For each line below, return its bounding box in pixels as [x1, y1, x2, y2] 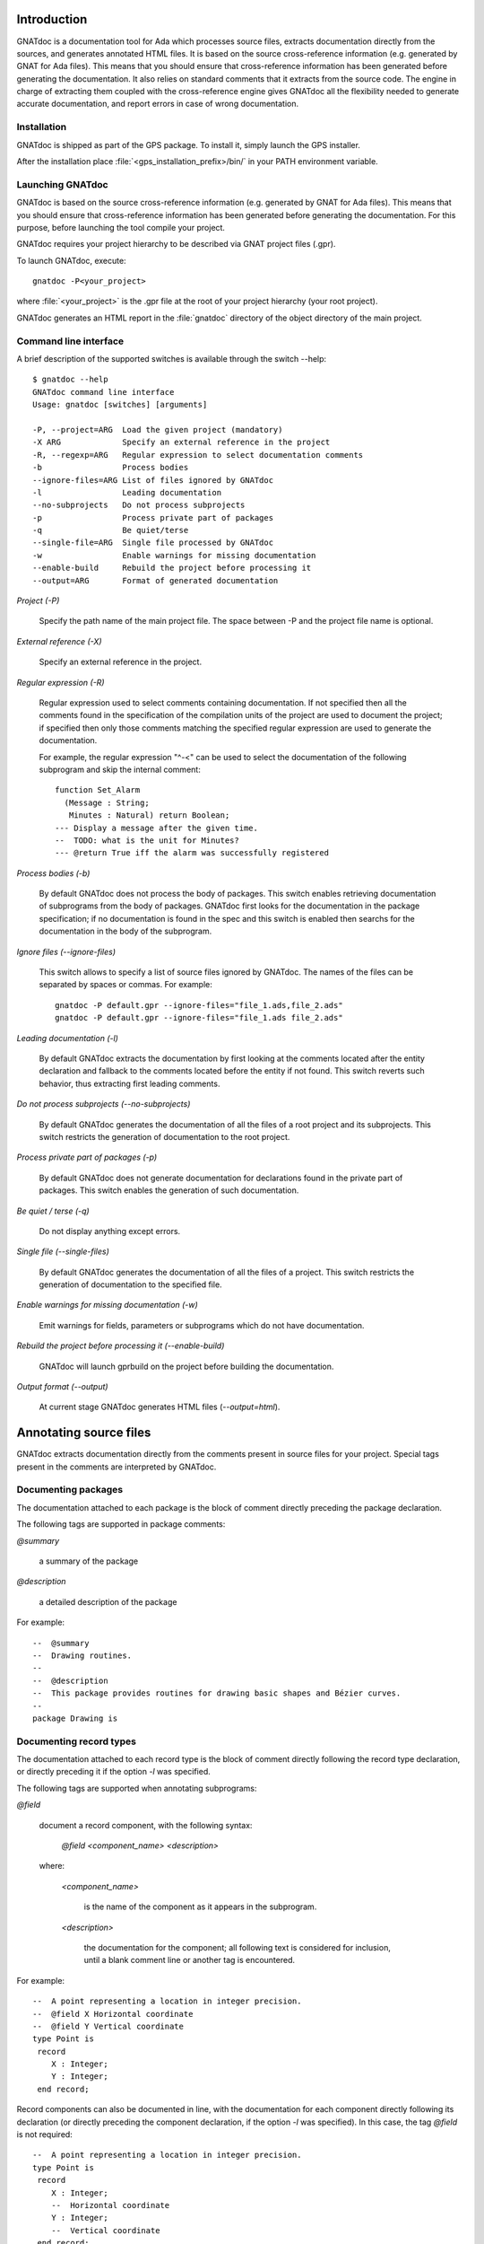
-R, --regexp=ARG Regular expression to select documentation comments [32, 450, 364, 460]
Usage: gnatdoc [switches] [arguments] [32, 399, 208, 410]
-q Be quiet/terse [32, 525, 189, 536]
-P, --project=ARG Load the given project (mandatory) [32, 425, 283, 434]
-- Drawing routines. [32, 1650, 133, 1661]
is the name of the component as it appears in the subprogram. [83, 1901, 317, 1912]
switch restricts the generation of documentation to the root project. [39, 1131, 290, 1142]
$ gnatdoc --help [32, 374, 108, 385]
